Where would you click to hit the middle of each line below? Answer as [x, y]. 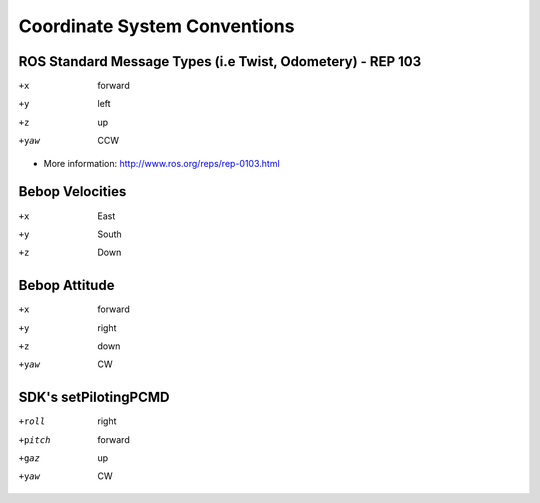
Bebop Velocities [72, 191]
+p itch [34, 439]
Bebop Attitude [66, 285]
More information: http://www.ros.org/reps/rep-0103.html [161, 163]
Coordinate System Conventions [156, 26]
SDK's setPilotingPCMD [94, 397]
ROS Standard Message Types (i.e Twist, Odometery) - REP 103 [220, 61]
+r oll [32, 421]
